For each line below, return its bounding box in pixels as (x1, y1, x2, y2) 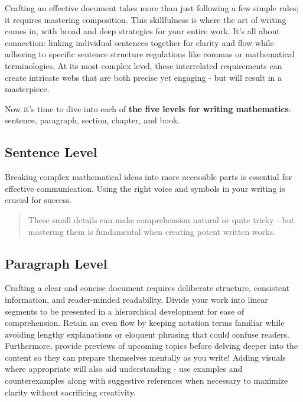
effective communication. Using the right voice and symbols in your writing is (5, 182, 285, 194)
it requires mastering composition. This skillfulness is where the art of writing (5, 13, 286, 25)
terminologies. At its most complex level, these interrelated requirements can (5, 59, 282, 71)
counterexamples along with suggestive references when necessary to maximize (5, 374, 288, 387)
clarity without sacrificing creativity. (5, 385, 136, 398)
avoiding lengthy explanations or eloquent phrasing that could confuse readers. (5, 328, 289, 340)
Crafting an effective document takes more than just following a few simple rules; (5, 2, 299, 14)
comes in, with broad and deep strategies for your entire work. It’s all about (5, 25, 280, 37)
